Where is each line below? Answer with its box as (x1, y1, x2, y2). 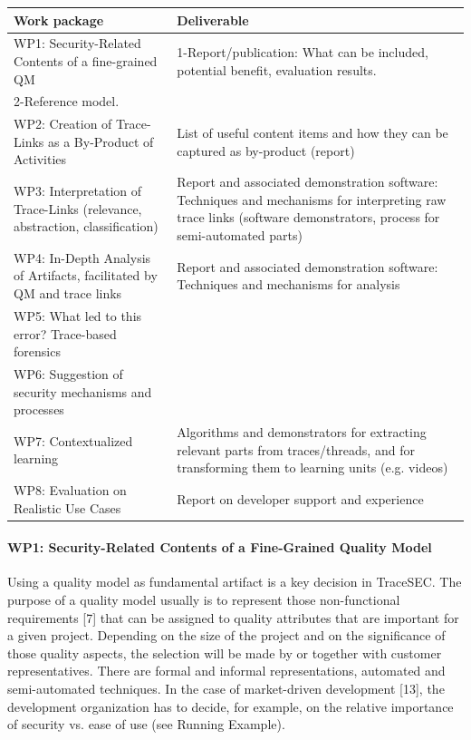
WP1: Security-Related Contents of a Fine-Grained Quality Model (7, 538, 432, 557)
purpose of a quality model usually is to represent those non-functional (7, 590, 400, 609)
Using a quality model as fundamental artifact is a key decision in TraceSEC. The (7, 572, 462, 591)
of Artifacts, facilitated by (14, 266, 158, 285)
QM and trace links (14, 284, 122, 303)
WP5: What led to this (14, 306, 142, 325)
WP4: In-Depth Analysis (14, 248, 151, 267)
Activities (14, 150, 67, 169)
